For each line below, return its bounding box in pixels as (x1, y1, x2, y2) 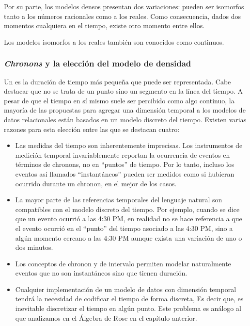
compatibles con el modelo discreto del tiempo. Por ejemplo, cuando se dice (15, 204, 240, 214)
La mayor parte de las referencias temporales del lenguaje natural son (15, 195, 222, 205)
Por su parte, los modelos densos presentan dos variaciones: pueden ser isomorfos (4, 1, 244, 11)
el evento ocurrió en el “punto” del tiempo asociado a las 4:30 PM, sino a (15, 223, 233, 233)
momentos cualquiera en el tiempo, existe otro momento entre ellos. (4, 20, 205, 31)
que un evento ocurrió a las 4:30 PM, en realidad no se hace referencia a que (15, 213, 242, 224)
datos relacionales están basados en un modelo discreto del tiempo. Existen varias (4, 114, 247, 124)
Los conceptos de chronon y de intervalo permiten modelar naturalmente (15, 258, 231, 268)
